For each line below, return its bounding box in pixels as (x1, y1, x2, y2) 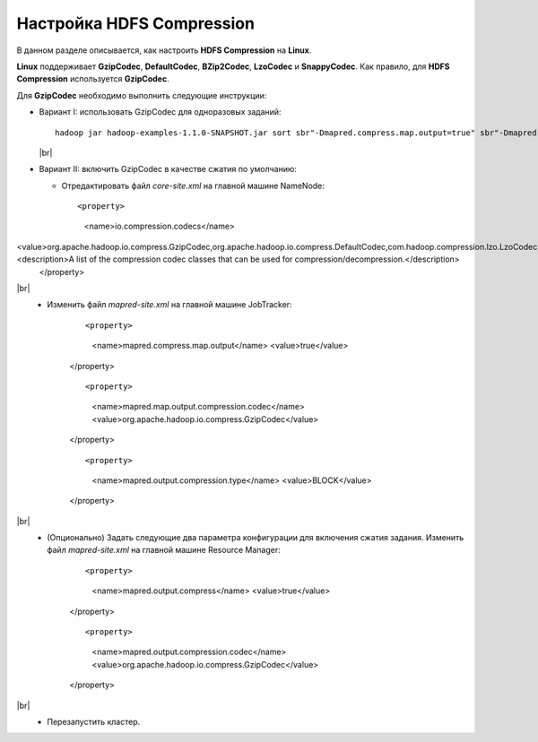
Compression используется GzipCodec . (16, 73, 169, 84)
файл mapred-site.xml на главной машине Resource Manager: (47, 545, 282, 556)
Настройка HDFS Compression (16, 13, 256, 33)
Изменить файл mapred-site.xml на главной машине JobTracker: (47, 299, 292, 310)
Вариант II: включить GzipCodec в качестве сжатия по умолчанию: (39, 164, 298, 175)
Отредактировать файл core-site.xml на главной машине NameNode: (61, 180, 325, 191)
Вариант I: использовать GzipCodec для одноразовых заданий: (39, 107, 282, 117)
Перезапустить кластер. (47, 717, 141, 727)
